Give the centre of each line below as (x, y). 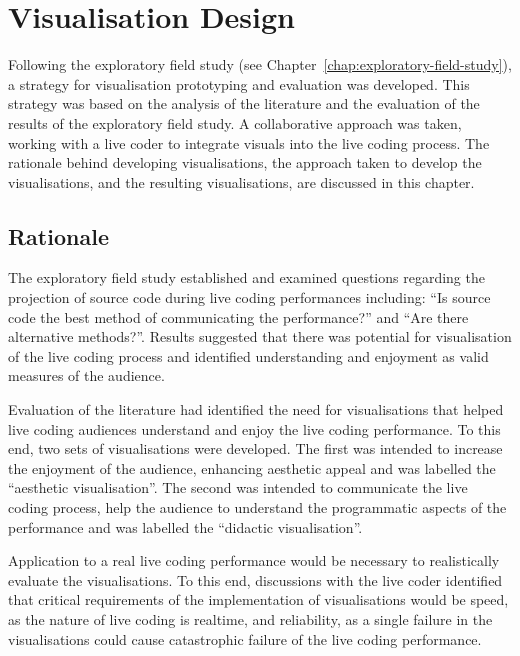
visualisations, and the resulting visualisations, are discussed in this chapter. (241, 181)
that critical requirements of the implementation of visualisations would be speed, (258, 599)
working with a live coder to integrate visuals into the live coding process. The (249, 142)
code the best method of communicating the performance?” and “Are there (238, 316)
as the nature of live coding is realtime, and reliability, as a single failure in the (250, 618)
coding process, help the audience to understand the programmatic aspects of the (257, 507)
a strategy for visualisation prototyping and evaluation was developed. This (239, 83)
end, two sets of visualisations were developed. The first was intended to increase (255, 448)
